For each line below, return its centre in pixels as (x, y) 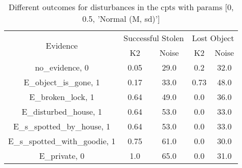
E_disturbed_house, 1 (62, 111)
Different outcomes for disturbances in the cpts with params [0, (121, 7)
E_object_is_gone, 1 (62, 82)
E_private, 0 (62, 156)
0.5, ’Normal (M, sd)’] (121, 19)
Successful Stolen (154, 38)
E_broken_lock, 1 (62, 97)
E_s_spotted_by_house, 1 (62, 126)
